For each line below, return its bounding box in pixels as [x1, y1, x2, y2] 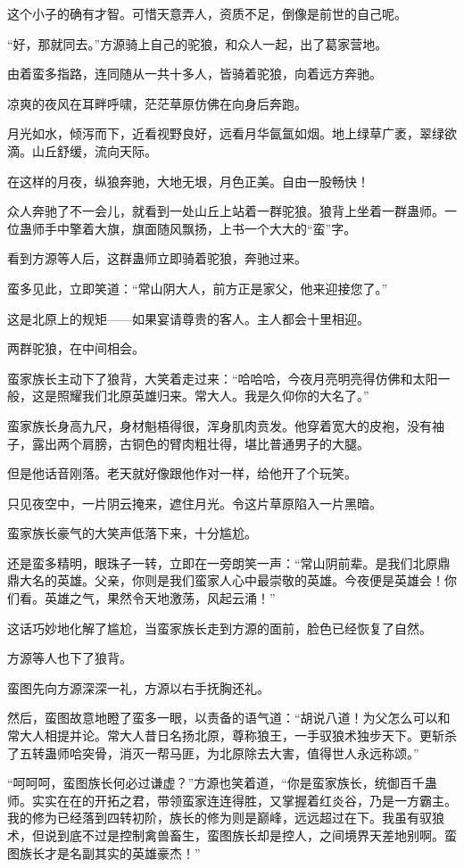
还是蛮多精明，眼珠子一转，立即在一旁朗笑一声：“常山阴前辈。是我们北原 [7, 553, 438, 572]
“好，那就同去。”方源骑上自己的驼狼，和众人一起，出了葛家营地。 [7, 34, 388, 53]
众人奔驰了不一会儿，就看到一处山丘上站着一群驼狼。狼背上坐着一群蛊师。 [7, 202, 444, 220]
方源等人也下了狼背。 [7, 649, 132, 667]
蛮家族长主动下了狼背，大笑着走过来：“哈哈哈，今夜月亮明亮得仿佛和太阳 [7, 368, 438, 387]
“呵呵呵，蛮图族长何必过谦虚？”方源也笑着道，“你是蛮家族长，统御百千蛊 [7, 773, 437, 792]
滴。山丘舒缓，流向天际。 [7, 141, 157, 160]
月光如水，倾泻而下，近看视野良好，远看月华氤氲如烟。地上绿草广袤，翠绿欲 [7, 124, 457, 143]
